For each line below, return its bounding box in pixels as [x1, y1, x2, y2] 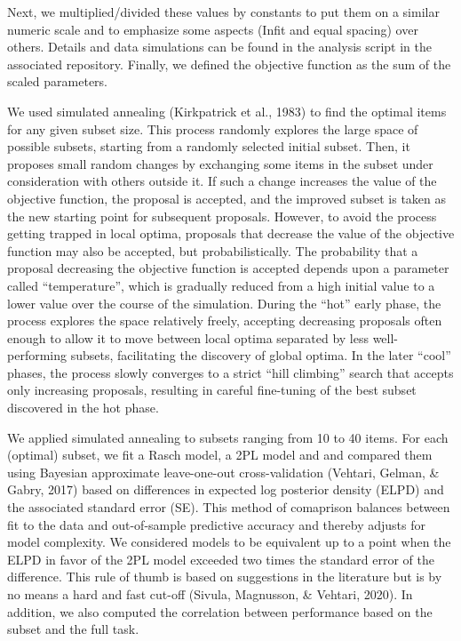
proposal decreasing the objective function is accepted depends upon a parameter [7, 259, 449, 277]
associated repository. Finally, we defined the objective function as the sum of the [7, 54, 451, 73]
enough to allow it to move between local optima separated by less [7, 328, 369, 347]
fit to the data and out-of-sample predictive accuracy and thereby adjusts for [7, 515, 425, 533]
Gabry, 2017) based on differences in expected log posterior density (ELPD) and [7, 480, 444, 499]
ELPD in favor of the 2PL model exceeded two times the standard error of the [7, 549, 434, 568]
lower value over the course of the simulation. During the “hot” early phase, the [7, 293, 441, 312]
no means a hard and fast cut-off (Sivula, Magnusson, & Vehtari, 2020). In [7, 585, 413, 603]
